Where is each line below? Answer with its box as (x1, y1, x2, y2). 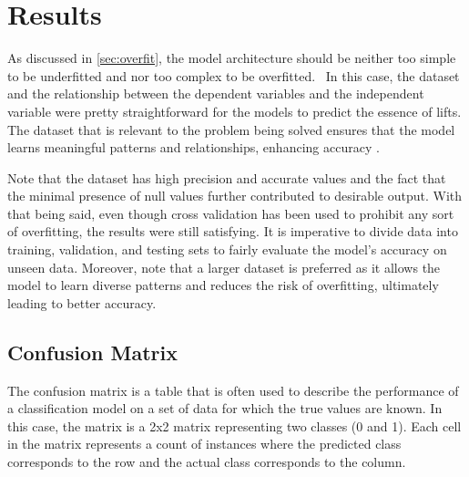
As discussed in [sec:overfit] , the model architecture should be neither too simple (7, 48, 456, 67)
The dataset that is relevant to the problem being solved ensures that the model (7, 119, 455, 139)
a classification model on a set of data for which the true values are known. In (7, 399, 443, 418)
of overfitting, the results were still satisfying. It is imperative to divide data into (7, 222, 458, 241)
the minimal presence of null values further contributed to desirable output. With (7, 186, 463, 205)
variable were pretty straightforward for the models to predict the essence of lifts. (7, 101, 462, 120)
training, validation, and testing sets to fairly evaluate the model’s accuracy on (7, 240, 447, 259)
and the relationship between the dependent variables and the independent (7, 84, 424, 103)
